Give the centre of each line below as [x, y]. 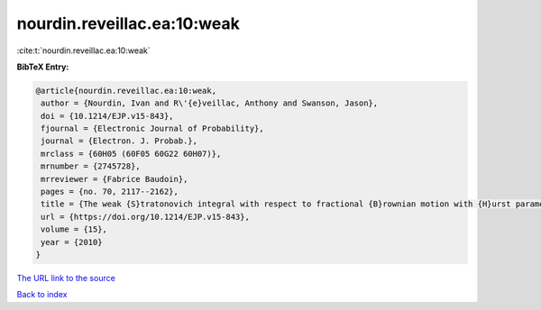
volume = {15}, [74, 229]
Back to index [42, 295]
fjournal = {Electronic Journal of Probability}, [153, 129]
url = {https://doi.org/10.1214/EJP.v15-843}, [145, 217]
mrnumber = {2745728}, [91, 166]
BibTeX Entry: [43, 67]
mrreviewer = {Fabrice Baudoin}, [115, 179]
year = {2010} [72, 242]
